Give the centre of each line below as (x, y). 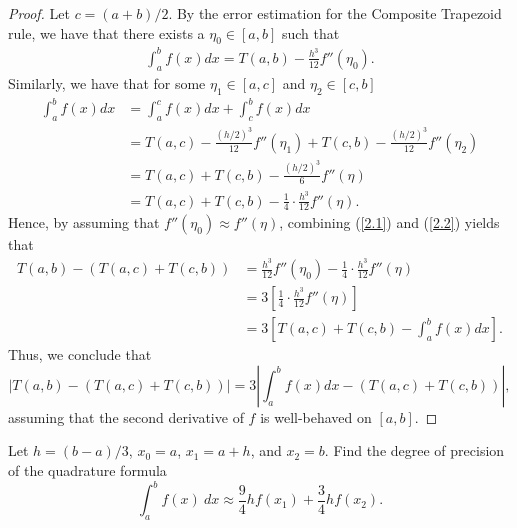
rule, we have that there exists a (106, 32)
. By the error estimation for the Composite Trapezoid (335, 13)
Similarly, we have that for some (107, 82)
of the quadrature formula (87, 469)
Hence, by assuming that (84, 222)
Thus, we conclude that (80, 354)
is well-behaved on (316, 416)
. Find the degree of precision (414, 450)
